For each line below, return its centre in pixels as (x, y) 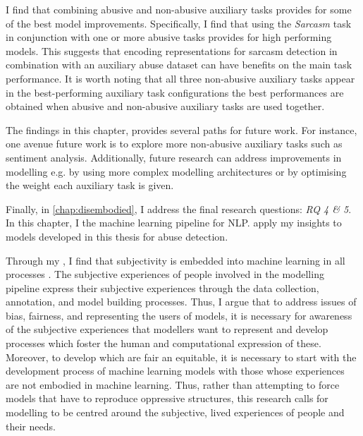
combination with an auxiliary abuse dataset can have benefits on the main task (179, 65)
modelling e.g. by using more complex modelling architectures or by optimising (176, 171)
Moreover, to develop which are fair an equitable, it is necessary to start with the (181, 357)
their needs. (31, 426)
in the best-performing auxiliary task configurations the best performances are (175, 92)
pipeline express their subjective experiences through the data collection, (162, 287)
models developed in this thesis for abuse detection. (117, 236)
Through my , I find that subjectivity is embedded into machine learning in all (176, 260)
